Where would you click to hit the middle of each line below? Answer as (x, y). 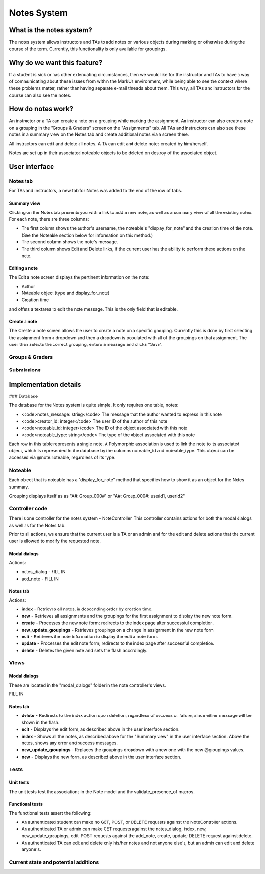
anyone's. (31, 849)
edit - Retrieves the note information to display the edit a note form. (90, 636)
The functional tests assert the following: (50, 813)
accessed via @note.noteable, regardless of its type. (62, 458)
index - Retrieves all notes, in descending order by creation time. (87, 609)
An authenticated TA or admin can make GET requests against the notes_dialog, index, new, (114, 829)
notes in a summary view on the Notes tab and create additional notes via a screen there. (99, 134)
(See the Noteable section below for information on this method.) (87, 235)
